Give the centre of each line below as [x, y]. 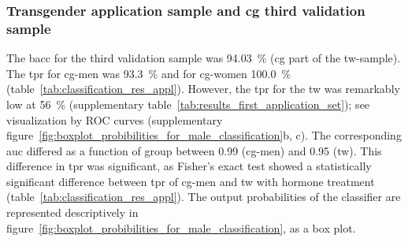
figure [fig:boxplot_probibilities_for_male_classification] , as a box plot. [181, 227]
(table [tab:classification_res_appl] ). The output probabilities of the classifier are [204, 197]
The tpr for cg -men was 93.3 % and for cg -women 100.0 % [149, 73]
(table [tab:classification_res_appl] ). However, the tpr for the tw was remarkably [203, 89]
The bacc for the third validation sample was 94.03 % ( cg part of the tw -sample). [204, 58]
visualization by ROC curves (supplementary [115, 119]
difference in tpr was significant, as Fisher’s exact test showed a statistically [189, 166]
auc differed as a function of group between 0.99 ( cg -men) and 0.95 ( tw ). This [194, 150]
